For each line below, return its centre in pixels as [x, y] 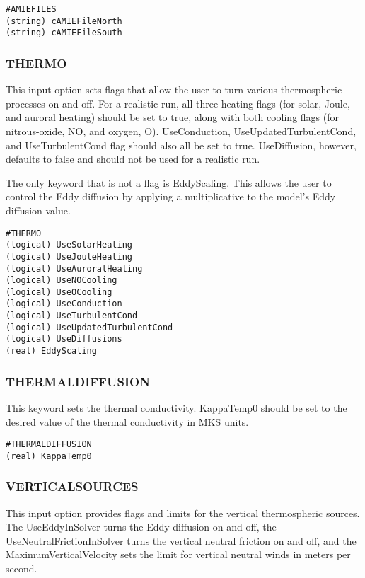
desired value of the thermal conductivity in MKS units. [127, 421]
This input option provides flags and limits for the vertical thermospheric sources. [183, 513]
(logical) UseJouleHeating [69, 256]
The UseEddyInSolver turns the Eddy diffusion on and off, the [141, 527]
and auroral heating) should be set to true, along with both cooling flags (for [173, 117]
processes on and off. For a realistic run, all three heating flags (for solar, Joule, [178, 103]
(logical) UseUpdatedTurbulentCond [89, 327]
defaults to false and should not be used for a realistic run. [133, 159]
